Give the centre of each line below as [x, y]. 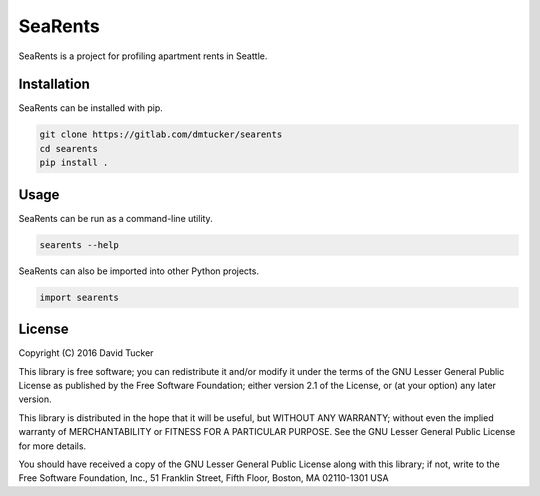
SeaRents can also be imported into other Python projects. [139, 271]
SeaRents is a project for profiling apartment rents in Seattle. [143, 56]
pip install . [74, 163]
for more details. [52, 446]
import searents [79, 297]
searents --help [79, 244]
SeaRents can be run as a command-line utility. [116, 218]
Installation [54, 84]
